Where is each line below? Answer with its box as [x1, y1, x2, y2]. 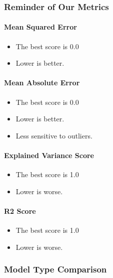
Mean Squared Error [4, 22, 77, 32]
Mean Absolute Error [4, 77, 80, 88]
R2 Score [4, 205, 36, 216]
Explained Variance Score [4, 150, 94, 160]
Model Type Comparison [4, 263, 107, 275]
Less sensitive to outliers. [15, 130, 92, 141]
